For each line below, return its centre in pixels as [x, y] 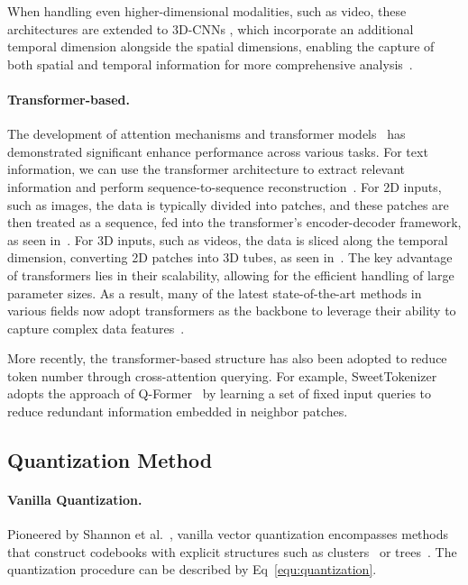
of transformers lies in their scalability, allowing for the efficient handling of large [231, 274]
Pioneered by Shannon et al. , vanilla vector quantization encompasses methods [228, 534]
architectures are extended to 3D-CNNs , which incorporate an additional [211, 28]
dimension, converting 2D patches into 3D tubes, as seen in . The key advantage [230, 257]
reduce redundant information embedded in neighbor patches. [178, 411]
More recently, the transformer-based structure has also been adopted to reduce [227, 358]
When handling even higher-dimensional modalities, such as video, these [207, 11]
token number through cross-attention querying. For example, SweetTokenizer [222, 375]
